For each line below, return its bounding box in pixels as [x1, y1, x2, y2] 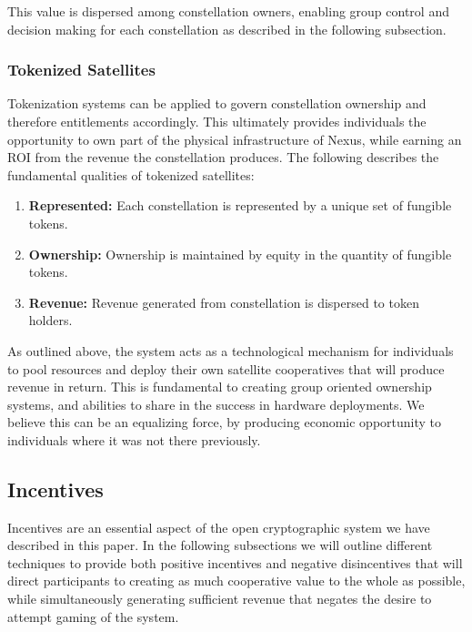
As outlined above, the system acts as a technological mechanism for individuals [7, 341, 454, 360]
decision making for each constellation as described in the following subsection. [7, 19, 447, 38]
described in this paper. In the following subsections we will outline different [7, 535, 433, 555]
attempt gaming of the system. [7, 607, 179, 626]
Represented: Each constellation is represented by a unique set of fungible [28, 196, 452, 215]
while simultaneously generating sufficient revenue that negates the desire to [7, 589, 432, 608]
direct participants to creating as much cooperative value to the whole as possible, [7, 571, 466, 590]
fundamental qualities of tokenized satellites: [7, 165, 255, 184]
